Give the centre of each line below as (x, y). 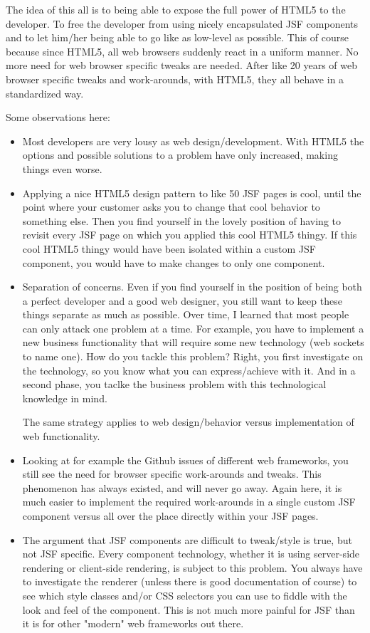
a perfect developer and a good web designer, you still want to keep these (182, 300)
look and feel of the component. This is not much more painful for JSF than (189, 609)
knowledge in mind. (65, 398)
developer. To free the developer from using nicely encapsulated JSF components (182, 23)
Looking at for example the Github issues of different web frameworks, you (185, 460)
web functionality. (61, 436)
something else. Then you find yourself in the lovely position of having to (181, 220)
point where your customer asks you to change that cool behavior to (171, 207)
